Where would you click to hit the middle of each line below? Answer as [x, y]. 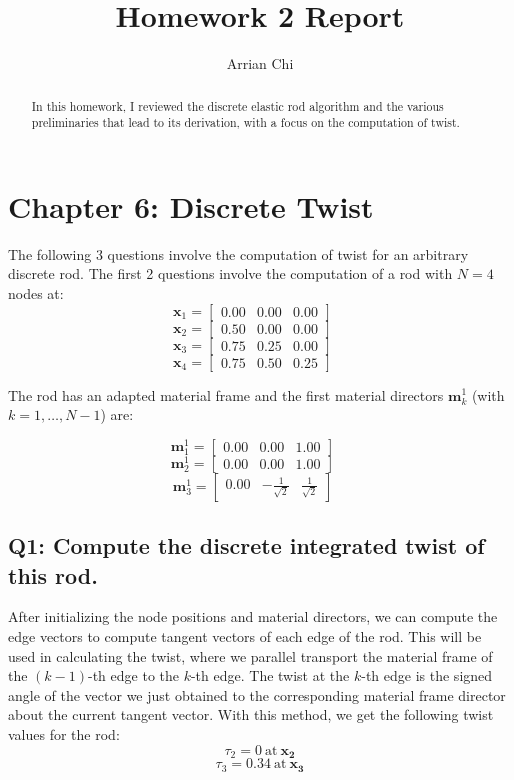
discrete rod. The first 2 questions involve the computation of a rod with [230, 273]
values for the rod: [64, 734]
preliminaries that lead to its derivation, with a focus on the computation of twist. [245, 122]
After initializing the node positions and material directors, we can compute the [253, 616]
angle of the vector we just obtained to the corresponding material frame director [257, 694]
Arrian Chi [260, 63]
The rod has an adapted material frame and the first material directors [226, 394]
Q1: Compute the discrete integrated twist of [246, 545]
